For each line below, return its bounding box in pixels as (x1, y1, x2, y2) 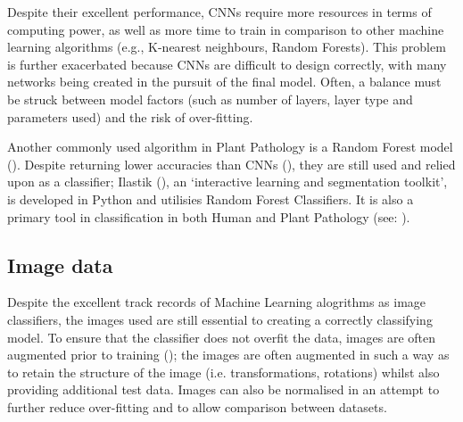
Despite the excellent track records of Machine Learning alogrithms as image (7, 293, 426, 311)
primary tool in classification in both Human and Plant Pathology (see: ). (7, 207, 410, 226)
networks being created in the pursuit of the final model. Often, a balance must (7, 72, 442, 91)
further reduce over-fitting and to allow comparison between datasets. (7, 397, 387, 416)
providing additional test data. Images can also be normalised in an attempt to (7, 380, 440, 399)
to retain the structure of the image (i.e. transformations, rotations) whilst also (7, 362, 440, 381)
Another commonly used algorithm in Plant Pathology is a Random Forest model (7, 137, 453, 156)
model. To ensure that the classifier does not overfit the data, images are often (7, 327, 436, 346)
